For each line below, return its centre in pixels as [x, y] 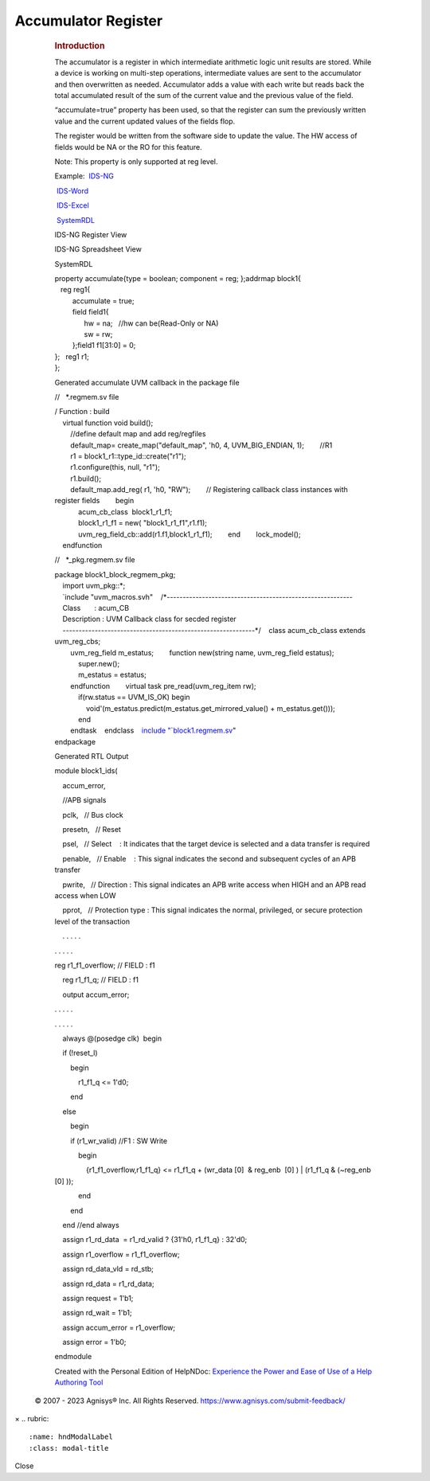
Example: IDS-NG [84, 176]
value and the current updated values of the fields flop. [145, 121]
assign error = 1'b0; [94, 1342]
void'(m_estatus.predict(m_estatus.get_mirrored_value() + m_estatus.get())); [211, 708]
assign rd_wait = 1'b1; [97, 1313]
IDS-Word [72, 190]
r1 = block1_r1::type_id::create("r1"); [128, 456]
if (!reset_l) [80, 1053]
